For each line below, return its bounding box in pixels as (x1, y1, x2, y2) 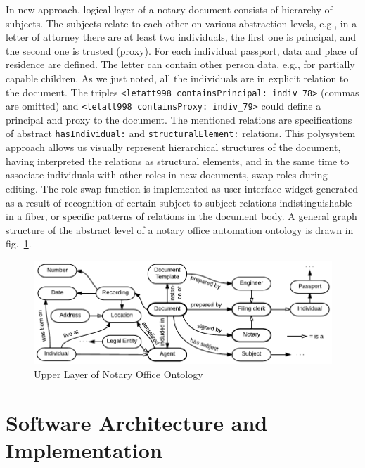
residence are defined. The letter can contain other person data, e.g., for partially (6, 57, 355, 72)
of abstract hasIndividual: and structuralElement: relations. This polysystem (6, 126, 356, 141)
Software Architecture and (6, 408, 268, 436)
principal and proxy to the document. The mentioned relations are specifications (6, 112, 352, 126)
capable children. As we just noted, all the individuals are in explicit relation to (6, 70, 349, 85)
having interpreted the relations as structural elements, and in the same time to (6, 153, 350, 168)
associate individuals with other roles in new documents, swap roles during (6, 167, 328, 182)
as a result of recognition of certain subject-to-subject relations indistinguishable (6, 195, 352, 209)
